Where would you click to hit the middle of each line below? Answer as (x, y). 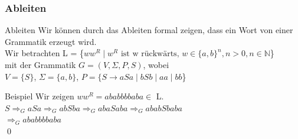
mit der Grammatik (40, 64)
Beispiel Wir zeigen (40, 96)
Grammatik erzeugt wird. (51, 41)
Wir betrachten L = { (45, 53)
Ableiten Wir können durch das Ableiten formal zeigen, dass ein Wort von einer (149, 30)
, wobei (156, 64)
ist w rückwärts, (150, 54)
